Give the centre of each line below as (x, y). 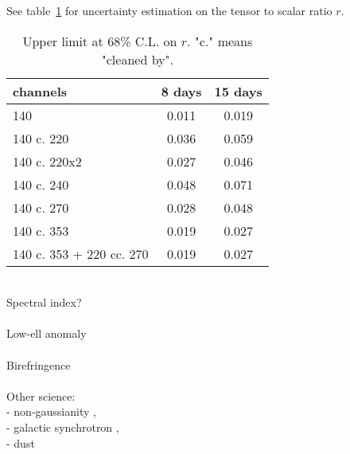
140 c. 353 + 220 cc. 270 (81, 253)
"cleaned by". (137, 59)
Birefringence (39, 364)
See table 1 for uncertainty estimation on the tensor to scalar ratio (169, 10)
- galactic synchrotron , (63, 427)
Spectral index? (44, 302)
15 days (238, 91)
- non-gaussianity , (51, 411)
